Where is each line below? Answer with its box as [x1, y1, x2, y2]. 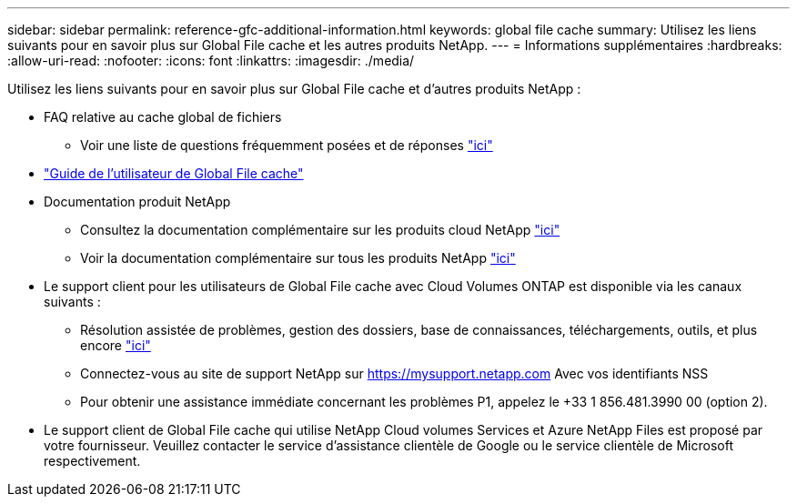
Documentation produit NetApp [44, 194, 231, 209]
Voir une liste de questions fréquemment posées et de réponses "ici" [80, 137, 493, 153]
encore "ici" [80, 338, 151, 353]
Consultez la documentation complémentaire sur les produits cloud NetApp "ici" [80, 222, 560, 237]
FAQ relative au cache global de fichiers [44, 109, 282, 125]
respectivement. [44, 453, 141, 469]
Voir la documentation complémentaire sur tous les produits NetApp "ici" [80, 250, 516, 266]
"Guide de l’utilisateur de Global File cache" [44, 166, 304, 181]
